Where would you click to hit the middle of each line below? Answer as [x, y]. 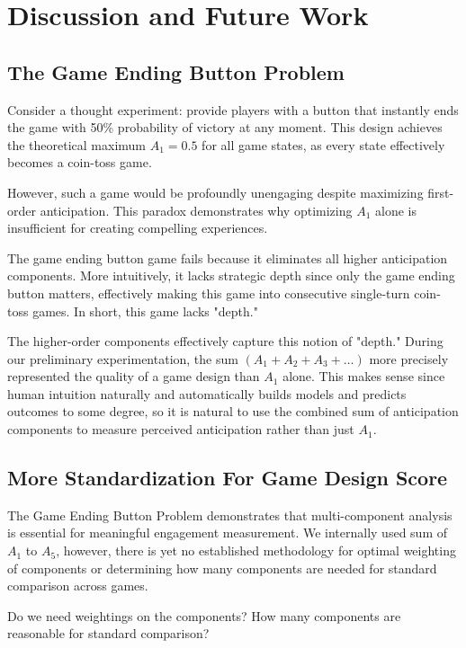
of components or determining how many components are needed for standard [222, 568]
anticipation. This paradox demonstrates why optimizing [196, 210]
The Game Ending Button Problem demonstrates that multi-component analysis [230, 515]
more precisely [409, 358]
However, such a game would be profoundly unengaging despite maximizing [215, 192]
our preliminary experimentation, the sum [123, 358]
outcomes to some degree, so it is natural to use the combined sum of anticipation [233, 411]
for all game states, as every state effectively [323, 144]
